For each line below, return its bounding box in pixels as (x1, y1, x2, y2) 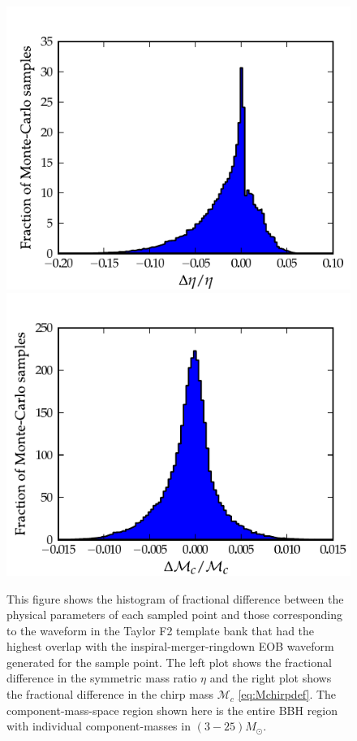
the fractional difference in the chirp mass (6, 686, 213, 703)
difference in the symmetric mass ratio (6, 669, 197, 687)
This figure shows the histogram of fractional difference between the (6, 590, 344, 607)
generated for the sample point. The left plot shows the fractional (6, 653, 332, 670)
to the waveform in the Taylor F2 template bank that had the (6, 621, 315, 639)
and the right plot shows (209, 669, 332, 687)
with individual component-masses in (6, 717, 191, 734)
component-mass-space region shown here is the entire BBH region (6, 701, 338, 718)
